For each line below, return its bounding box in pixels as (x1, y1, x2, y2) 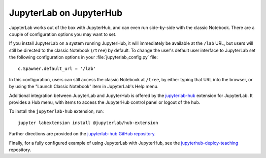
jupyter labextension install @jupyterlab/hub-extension (18, 120, 159, 126)
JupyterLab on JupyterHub (9, 7, 123, 18)
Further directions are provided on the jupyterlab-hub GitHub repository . (9, 131, 156, 137)
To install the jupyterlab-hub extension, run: (9, 108, 104, 114)
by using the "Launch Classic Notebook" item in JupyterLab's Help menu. (9, 84, 159, 90)
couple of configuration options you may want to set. (9, 31, 117, 37)
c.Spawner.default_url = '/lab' (18, 65, 96, 71)
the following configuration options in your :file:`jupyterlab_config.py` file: (9, 54, 158, 60)
